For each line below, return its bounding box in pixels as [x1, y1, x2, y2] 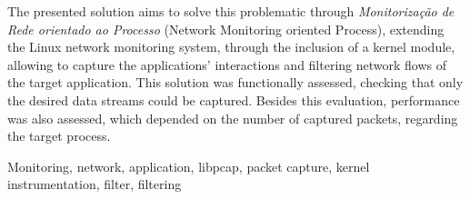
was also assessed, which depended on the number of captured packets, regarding [7, 108, 458, 127]
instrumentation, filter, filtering [7, 174, 182, 194]
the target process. [7, 126, 111, 145]
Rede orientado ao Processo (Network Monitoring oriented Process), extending [7, 19, 445, 38]
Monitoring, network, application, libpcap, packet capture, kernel [7, 156, 370, 175]
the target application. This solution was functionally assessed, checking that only [7, 73, 464, 92]
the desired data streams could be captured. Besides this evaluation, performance [7, 90, 460, 109]
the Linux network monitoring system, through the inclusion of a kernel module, [7, 37, 455, 56]
